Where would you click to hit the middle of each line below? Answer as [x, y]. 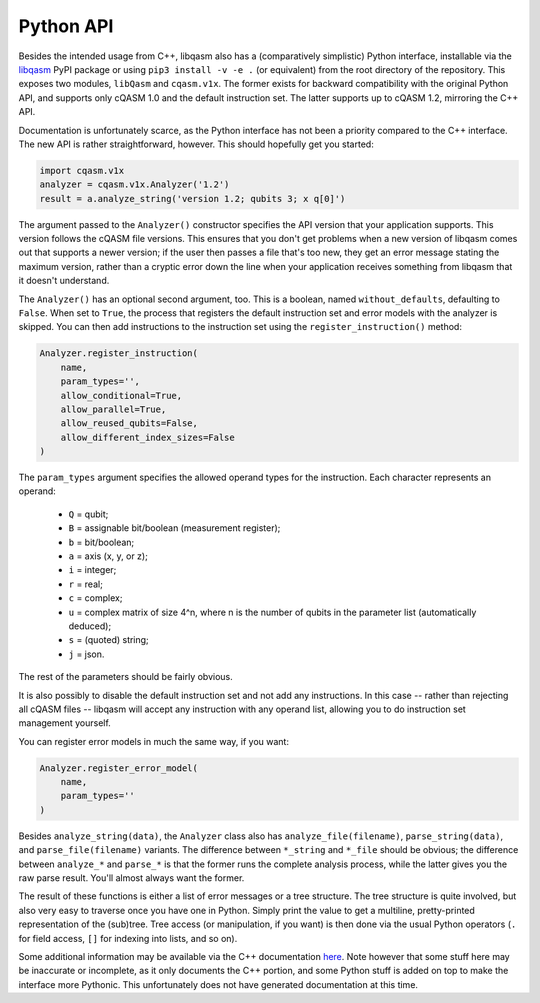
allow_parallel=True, [113, 409]
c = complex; [95, 598]
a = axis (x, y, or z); [108, 556]
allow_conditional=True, [121, 395]
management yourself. [65, 723]
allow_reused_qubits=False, [129, 423]
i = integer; [92, 570]
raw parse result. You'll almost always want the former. [131, 878]
